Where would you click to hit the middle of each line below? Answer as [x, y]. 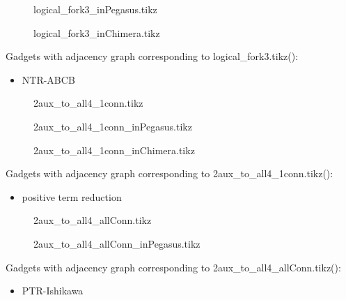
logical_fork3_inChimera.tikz [97, 32]
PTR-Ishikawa [53, 291]
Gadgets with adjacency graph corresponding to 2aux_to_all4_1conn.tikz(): [170, 173]
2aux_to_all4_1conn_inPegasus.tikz [113, 126]
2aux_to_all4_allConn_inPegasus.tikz [117, 243]
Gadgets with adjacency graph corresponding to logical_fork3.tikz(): [152, 56]
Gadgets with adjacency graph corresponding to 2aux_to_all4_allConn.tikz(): [173, 267]
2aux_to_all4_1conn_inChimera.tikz [114, 150]
